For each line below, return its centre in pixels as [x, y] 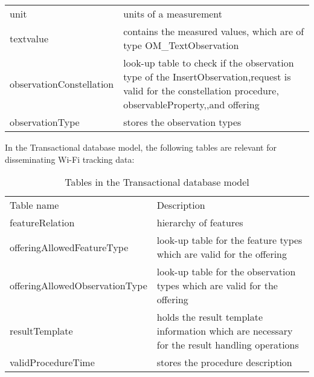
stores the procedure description [224, 362]
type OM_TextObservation [181, 45]
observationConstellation [62, 84]
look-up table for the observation [226, 272]
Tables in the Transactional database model [157, 182]
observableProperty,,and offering [191, 104]
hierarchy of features [200, 223]
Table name [34, 205]
